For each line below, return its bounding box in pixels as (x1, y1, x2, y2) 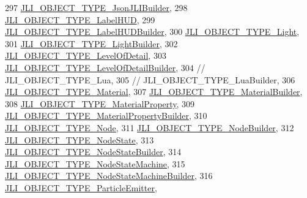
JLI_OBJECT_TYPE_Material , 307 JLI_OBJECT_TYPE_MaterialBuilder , (5, 85, 303, 98)
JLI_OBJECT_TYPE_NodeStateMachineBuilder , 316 (5, 169, 213, 182)
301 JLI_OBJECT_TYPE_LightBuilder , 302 (5, 37, 178, 50)
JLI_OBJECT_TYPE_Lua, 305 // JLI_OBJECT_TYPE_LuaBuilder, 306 (5, 73, 295, 86)
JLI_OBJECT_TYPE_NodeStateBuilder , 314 (5, 145, 182, 158)
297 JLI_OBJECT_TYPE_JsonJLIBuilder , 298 (5, 1, 188, 13)
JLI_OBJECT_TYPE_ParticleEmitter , (5, 181, 157, 194)
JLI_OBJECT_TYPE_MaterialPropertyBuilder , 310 (5, 109, 207, 122)
